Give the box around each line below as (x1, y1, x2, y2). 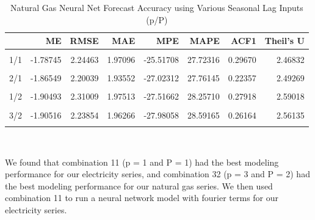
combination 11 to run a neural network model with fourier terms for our (5, 191, 279, 204)
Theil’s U (264, 34, 305, 47)
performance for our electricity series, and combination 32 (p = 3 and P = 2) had (5, 167, 310, 180)
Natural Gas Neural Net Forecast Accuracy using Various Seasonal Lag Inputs (10, 1, 303, 13)
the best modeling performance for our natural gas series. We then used (5, 179, 273, 192)
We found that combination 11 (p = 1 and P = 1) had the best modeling (5, 155, 279, 168)
